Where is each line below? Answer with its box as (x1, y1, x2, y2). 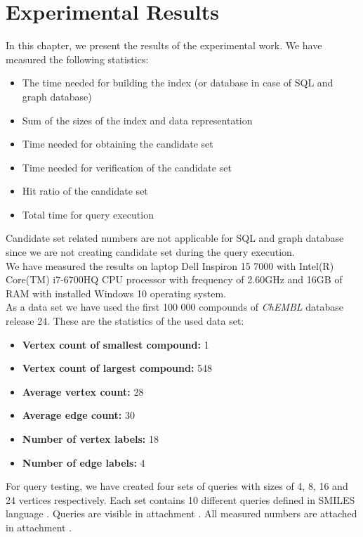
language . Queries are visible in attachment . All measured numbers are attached (6, 506, 357, 521)
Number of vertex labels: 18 (22, 432, 159, 446)
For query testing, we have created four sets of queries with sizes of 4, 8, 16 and (6, 479, 348, 493)
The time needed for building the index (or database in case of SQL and (22, 75, 334, 90)
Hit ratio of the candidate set (22, 183, 148, 198)
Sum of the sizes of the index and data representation (22, 112, 253, 127)
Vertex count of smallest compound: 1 (22, 337, 209, 351)
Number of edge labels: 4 (22, 455, 145, 470)
